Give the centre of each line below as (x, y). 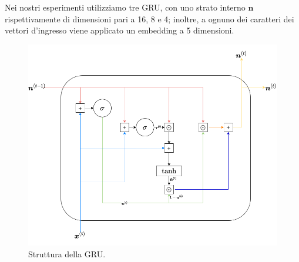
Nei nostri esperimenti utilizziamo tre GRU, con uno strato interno (125, 7)
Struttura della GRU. (67, 253)
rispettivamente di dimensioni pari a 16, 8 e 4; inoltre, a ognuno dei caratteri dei (149, 19)
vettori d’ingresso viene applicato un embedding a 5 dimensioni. (120, 30)
